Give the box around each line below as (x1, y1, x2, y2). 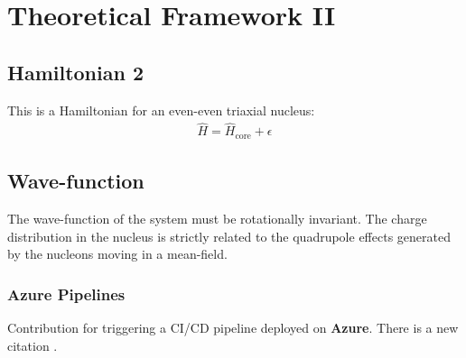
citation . (7, 335, 58, 354)
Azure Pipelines (7, 282, 126, 305)
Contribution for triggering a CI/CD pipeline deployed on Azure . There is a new (7, 318, 459, 337)
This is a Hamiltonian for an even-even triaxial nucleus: (7, 100, 315, 119)
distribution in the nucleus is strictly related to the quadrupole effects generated (7, 226, 451, 245)
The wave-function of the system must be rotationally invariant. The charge (7, 209, 427, 228)
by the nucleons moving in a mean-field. (7, 244, 228, 263)
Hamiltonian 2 (7, 58, 144, 86)
